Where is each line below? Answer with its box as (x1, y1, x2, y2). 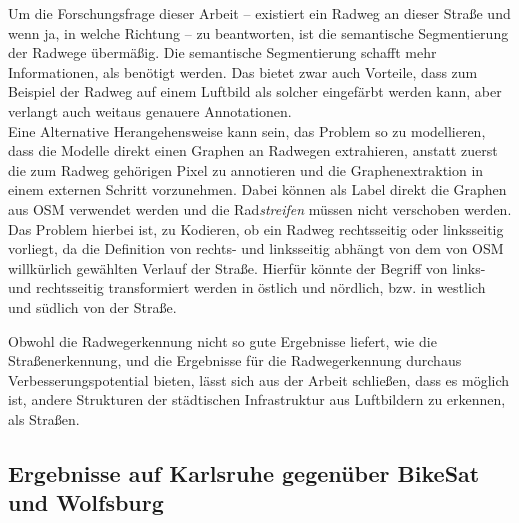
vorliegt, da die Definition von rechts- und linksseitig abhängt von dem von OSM (8, 238, 504, 259)
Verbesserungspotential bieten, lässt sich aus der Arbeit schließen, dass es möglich (8, 369, 510, 390)
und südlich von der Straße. (8, 296, 177, 317)
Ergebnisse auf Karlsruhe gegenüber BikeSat (8, 457, 480, 488)
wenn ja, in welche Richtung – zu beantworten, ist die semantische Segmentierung (8, 22, 509, 43)
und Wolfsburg (8, 487, 164, 518)
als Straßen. (8, 408, 80, 429)
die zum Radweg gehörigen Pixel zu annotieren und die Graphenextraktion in (8, 159, 484, 180)
